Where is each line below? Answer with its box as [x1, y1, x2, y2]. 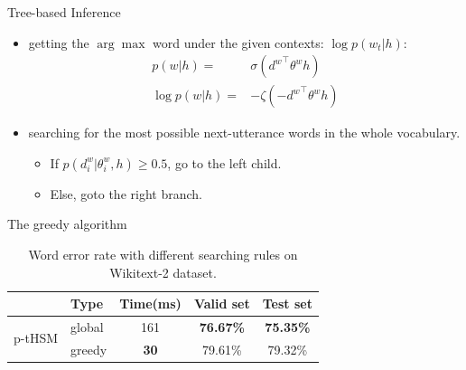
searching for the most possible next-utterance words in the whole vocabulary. [28, 123, 461, 142]
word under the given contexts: [153, 33, 324, 52]
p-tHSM [14, 328, 59, 347]
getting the [28, 33, 89, 52]
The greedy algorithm [7, 214, 127, 233]
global [70, 318, 104, 337]
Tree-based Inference [7, 3, 121, 21]
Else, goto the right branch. [50, 184, 202, 203]
